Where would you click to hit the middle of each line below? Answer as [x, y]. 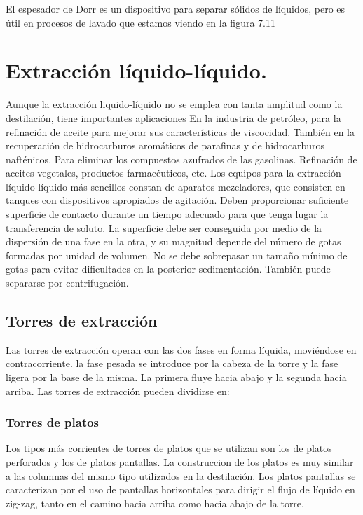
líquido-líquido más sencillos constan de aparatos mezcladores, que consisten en [176, 186]
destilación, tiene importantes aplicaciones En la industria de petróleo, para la [173, 117]
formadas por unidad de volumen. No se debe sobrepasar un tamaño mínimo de [177, 255]
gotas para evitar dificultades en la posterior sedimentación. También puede [168, 269]
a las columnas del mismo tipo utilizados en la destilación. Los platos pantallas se [181, 475]
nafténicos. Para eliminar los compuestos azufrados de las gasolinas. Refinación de [181, 159]
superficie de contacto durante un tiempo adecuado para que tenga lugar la [167, 214]
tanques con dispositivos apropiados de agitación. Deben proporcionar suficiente [177, 200]
